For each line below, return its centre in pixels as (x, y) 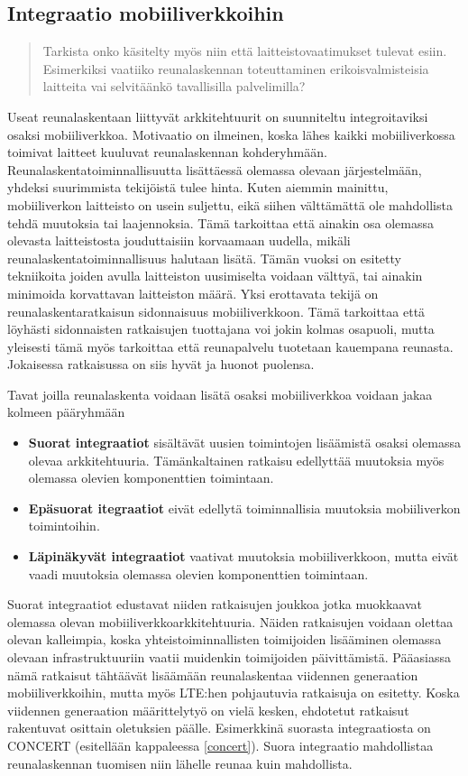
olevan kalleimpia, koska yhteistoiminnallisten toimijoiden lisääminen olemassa (225, 639)
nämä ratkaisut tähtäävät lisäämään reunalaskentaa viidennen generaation (213, 674)
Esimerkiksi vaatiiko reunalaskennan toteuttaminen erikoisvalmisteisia (236, 68)
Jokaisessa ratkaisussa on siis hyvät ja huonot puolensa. (161, 364)
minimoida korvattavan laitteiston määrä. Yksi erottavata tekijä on (193, 293)
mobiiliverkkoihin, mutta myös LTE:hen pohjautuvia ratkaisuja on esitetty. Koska (234, 693)
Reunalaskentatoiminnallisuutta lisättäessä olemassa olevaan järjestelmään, (215, 169)
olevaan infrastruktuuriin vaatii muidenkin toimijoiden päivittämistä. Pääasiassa (229, 657)
